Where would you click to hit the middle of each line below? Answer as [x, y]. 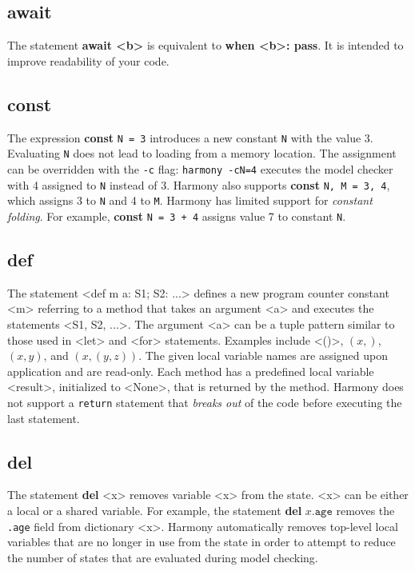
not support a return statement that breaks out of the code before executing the [205, 402]
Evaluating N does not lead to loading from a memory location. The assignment [202, 153]
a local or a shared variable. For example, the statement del [155, 510]
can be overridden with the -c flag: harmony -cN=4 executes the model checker [200, 168]
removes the [365, 510]
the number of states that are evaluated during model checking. [163, 557]
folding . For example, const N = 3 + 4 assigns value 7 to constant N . [177, 216]
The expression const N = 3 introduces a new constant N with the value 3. [190, 137]
